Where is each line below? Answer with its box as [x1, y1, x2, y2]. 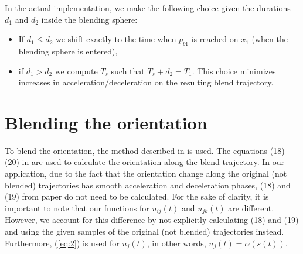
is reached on [191, 33, 239, 45]
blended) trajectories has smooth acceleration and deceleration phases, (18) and [5, 179, 291, 191]
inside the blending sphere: [41, 13, 138, 25]
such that [111, 64, 145, 77]
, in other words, [147, 236, 206, 249]
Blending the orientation [5, 110, 207, 134]
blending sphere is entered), [18, 44, 118, 57]
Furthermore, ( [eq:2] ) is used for [5, 236, 120, 249]
